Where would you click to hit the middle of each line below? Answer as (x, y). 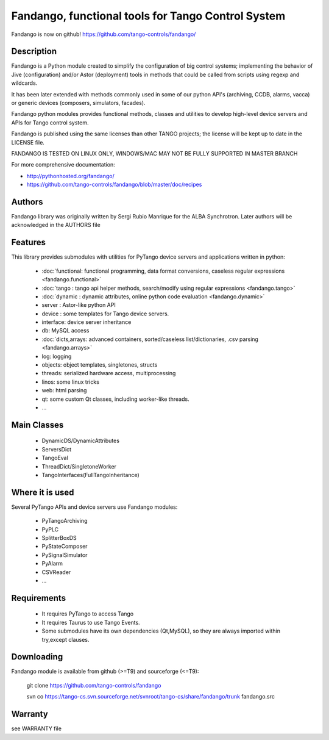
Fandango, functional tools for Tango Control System (148, 16)
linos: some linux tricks (71, 382)
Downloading (37, 657)
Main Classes (37, 425)
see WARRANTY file (37, 728)
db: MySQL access (65, 331)
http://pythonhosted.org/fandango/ (71, 176)
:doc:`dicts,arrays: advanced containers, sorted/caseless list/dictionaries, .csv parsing (150, 339)
